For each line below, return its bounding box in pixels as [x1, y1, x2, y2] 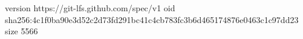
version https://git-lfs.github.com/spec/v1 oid [5, 2, 175, 14]
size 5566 [5, 25, 38, 37]
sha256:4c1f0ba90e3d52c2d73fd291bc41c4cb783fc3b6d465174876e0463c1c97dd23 [5, 13, 299, 25]
